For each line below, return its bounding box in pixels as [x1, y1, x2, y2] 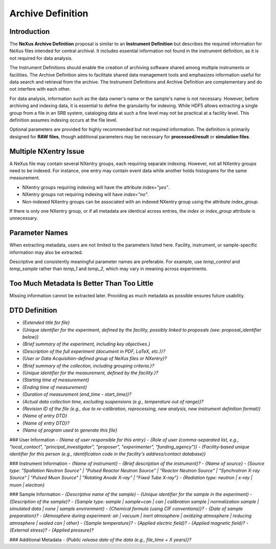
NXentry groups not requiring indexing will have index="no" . [22, 191, 149, 197]
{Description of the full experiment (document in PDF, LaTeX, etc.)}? [22, 348, 166, 354]
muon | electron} [9, 482, 45, 488]
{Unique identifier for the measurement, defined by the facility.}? [22, 370, 158, 376]
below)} [22, 334, 39, 340]
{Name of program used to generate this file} [22, 427, 118, 433]
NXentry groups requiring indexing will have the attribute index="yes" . [22, 184, 170, 190]
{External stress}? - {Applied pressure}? [9, 527, 94, 533]
